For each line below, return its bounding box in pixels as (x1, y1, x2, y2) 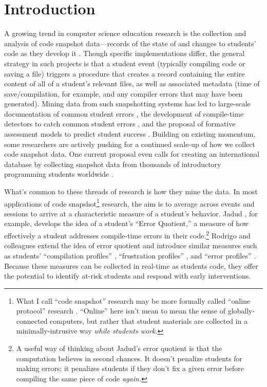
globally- (227, 305, 255, 316)
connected (16, 315, 48, 326)
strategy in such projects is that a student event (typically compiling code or (4, 58, 245, 68)
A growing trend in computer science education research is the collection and (4, 28, 246, 39)
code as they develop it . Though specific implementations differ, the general (4, 48, 245, 59)
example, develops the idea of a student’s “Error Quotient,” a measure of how (4, 218, 249, 229)
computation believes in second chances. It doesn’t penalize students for (16, 353, 243, 363)
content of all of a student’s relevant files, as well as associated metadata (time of (4, 78, 260, 89)
